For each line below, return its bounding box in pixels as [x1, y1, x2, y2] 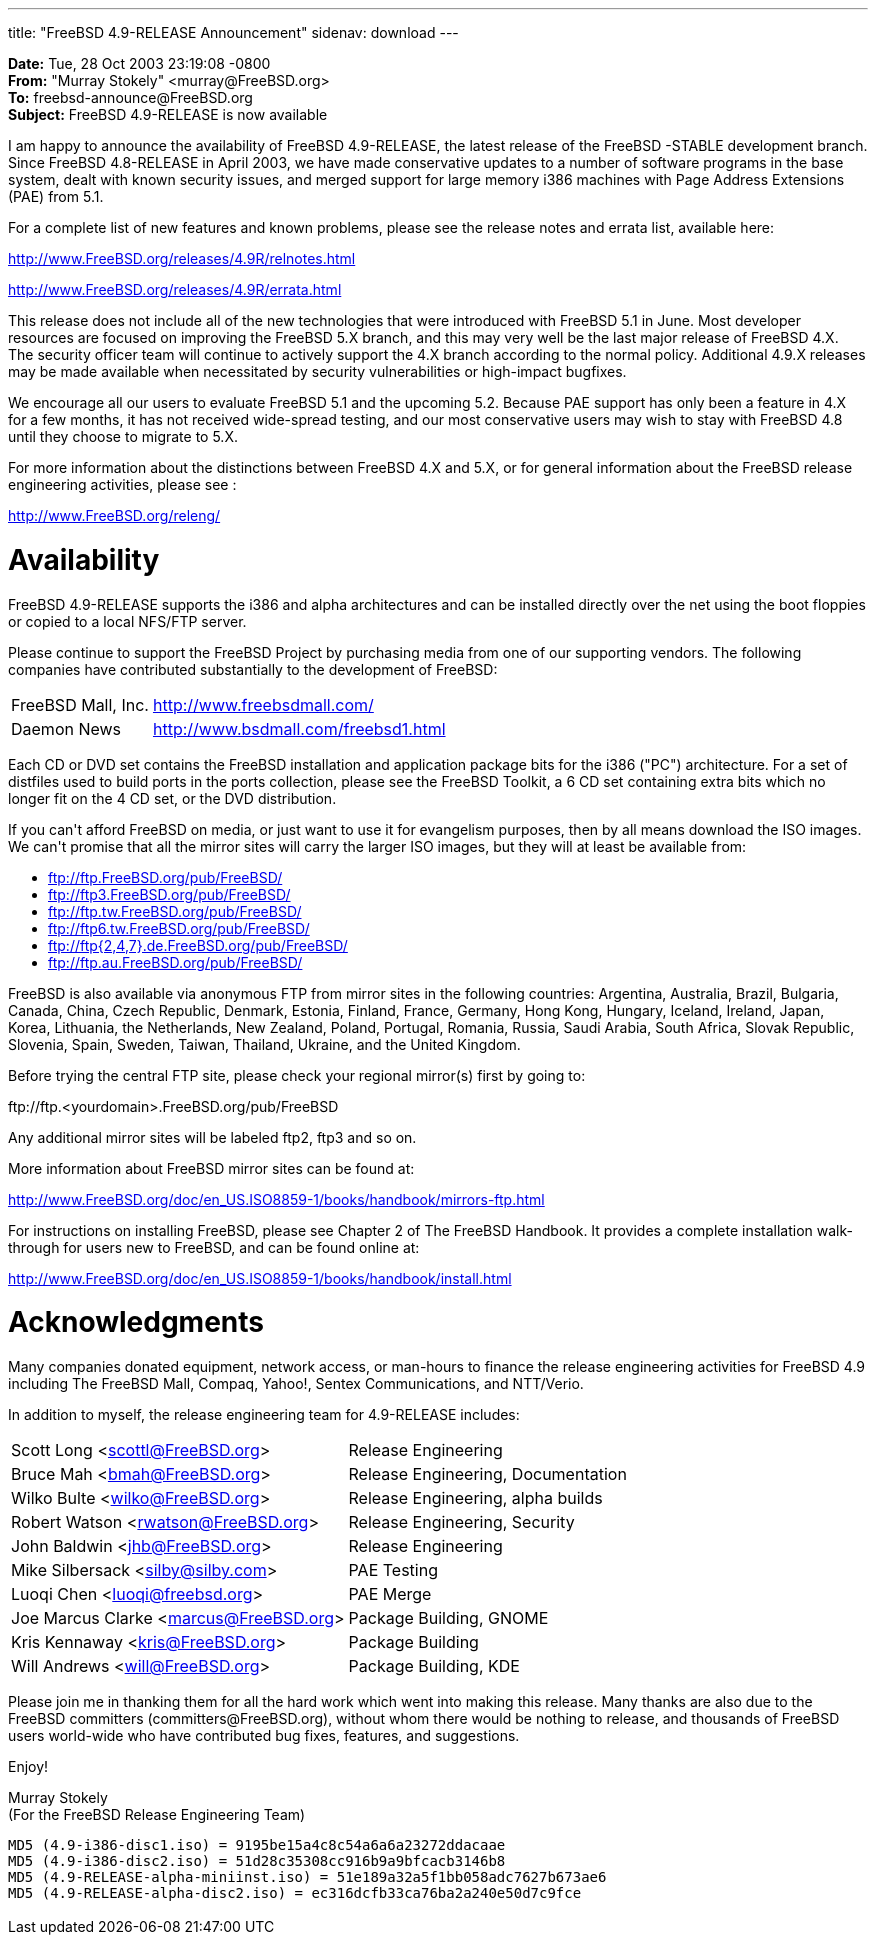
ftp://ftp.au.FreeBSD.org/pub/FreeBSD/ [48, 953, 303, 971]
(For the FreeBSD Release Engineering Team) [8, 1806, 306, 1823]
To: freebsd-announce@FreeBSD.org [8, 89, 253, 106]
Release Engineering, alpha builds [348, 1488, 603, 1508]
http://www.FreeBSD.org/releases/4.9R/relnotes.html [8, 250, 356, 267]
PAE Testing [348, 1560, 438, 1580]
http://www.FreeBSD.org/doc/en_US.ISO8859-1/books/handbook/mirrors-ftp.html [8, 1190, 545, 1208]
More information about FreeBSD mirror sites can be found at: [8, 1159, 415, 1177]
